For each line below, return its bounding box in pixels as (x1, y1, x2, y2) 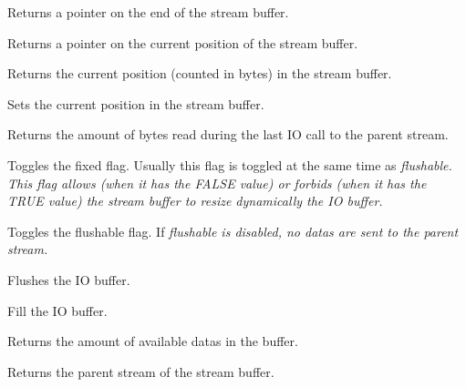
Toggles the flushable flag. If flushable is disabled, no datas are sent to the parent (7, 221, 459, 240)
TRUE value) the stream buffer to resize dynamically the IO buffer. (7, 191, 383, 210)
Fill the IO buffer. (7, 300, 108, 320)
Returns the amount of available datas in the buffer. (7, 331, 298, 351)
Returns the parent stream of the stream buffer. (7, 362, 274, 381)
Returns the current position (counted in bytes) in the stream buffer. (7, 64, 392, 83)
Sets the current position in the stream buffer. (7, 94, 264, 113)
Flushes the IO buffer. (7, 270, 130, 289)
